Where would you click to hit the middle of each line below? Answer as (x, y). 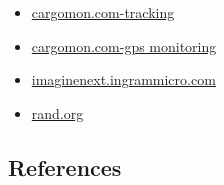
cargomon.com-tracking (103, 12)
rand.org (57, 112)
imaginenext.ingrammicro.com (123, 79)
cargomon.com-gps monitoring (124, 45)
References (65, 166)
